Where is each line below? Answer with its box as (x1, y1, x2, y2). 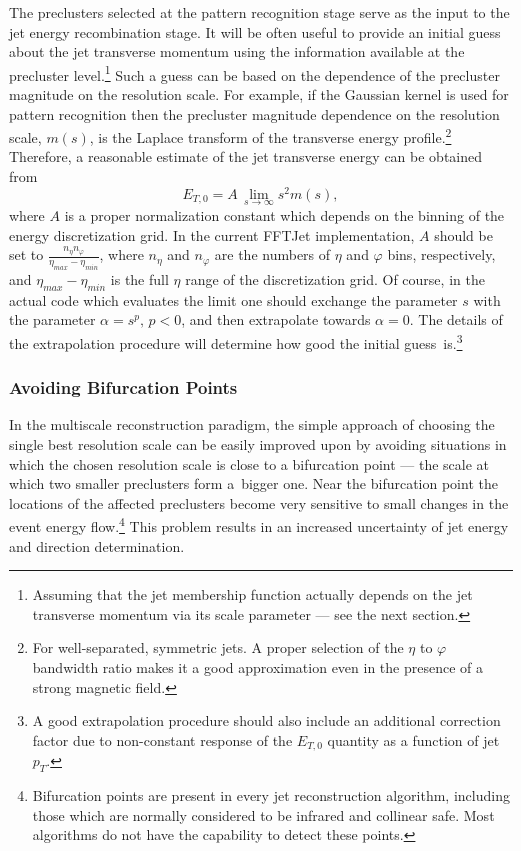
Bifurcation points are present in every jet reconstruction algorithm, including (32, 785, 510, 805)
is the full (110, 268, 169, 289)
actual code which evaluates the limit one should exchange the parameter (9, 289, 458, 310)
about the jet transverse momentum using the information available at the (9, 41, 465, 62)
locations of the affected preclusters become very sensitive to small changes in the (9, 492, 509, 513)
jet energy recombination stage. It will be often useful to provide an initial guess (9, 21, 501, 42)
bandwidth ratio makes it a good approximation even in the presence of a (32, 656, 484, 677)
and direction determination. (9, 535, 185, 556)
